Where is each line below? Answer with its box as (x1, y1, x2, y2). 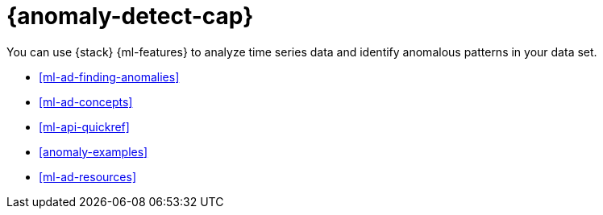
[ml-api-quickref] (39, 119, 130, 134)
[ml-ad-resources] (39, 169, 137, 184)
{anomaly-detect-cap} (6, 2, 254, 30)
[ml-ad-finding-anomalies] (39, 69, 180, 84)
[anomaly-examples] (39, 144, 148, 159)
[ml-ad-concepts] (39, 94, 133, 109)
